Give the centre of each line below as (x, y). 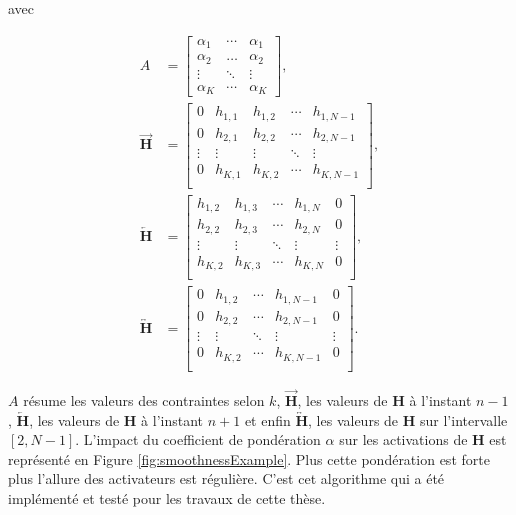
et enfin (267, 419)
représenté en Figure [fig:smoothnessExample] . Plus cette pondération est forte (249, 458)
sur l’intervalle (464, 419)
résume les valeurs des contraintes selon (144, 400)
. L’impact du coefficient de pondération (198, 439)
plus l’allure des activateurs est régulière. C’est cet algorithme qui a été (226, 478)
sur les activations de (403, 439)
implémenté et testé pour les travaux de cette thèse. (167, 498)
